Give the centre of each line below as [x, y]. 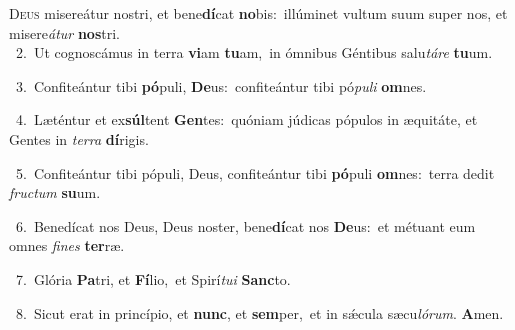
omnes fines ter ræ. [67, 245]
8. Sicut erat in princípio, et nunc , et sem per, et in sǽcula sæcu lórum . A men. [259, 312]
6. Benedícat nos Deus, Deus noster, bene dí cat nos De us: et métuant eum [245, 225]
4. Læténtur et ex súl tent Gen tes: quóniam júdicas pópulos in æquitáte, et [246, 119]
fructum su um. [55, 192]
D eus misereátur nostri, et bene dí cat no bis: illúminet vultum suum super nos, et [258, 13]
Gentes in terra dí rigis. [79, 138]
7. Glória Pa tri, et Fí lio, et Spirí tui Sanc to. [153, 278]
